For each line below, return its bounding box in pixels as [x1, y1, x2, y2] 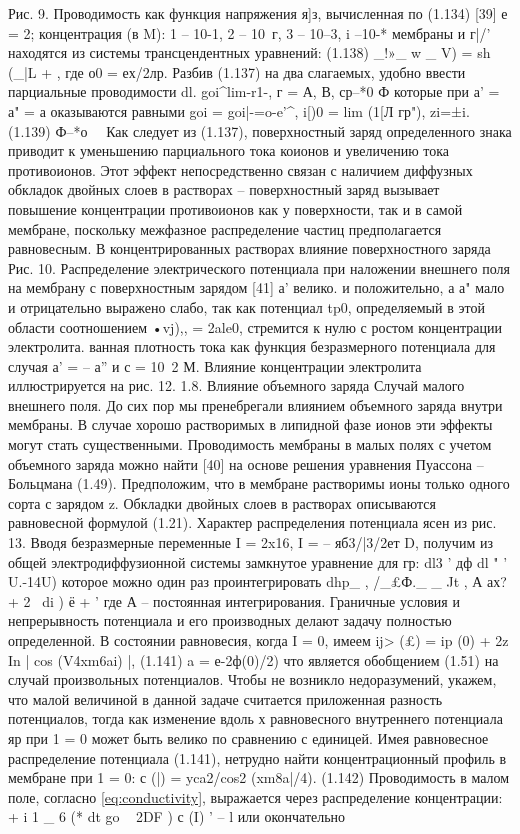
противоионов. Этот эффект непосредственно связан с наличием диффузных [8, 159, 473, 180]
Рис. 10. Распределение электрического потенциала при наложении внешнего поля [8, 257, 510, 278]
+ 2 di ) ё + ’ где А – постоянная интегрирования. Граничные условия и [8, 590, 460, 611]
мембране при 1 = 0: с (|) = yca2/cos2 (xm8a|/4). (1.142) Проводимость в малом [8, 767, 510, 788]
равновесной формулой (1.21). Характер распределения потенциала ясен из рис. [8, 512, 497, 533]
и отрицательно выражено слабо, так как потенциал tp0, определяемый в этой [8, 296, 485, 317]
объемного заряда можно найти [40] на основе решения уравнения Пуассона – [8, 453, 484, 474]
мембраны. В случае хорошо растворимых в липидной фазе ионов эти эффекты [8, 414, 493, 435]
